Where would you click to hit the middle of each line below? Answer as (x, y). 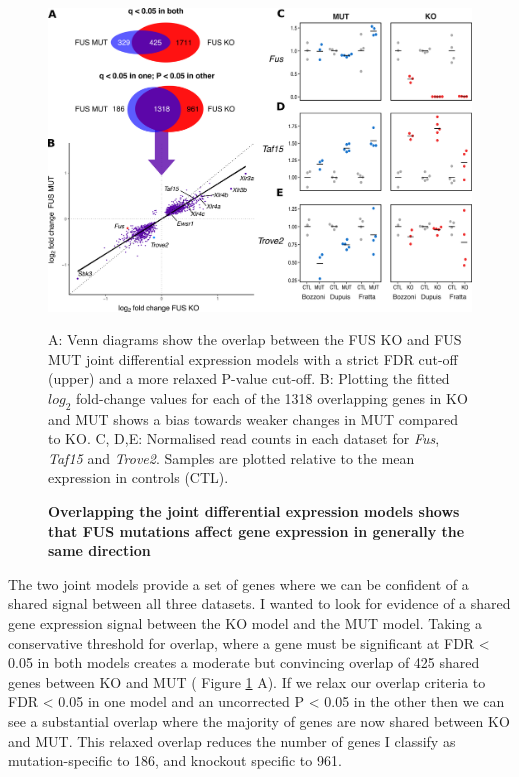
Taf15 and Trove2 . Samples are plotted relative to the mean (231, 457)
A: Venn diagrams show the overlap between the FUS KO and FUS (255, 339)
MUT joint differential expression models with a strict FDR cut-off (253, 358)
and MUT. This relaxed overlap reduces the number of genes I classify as (232, 740)
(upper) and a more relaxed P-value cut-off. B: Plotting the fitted (249, 378)
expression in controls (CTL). (138, 477)
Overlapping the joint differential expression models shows (254, 511)
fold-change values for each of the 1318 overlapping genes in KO (272, 397)
